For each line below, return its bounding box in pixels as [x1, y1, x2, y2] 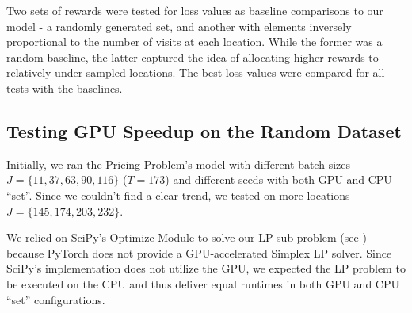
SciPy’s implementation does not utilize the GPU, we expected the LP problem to [6, 260, 406, 277]
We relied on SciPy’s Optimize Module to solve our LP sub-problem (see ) [6, 229, 367, 246]
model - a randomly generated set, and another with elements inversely [6, 17, 352, 34]
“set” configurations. [6, 291, 105, 307]
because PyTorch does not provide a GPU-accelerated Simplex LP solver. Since [6, 244, 392, 261]
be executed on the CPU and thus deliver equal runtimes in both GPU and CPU [6, 275, 399, 292]
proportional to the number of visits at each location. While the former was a [6, 33, 383, 50]
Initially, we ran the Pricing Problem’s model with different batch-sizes [6, 155, 350, 172]
